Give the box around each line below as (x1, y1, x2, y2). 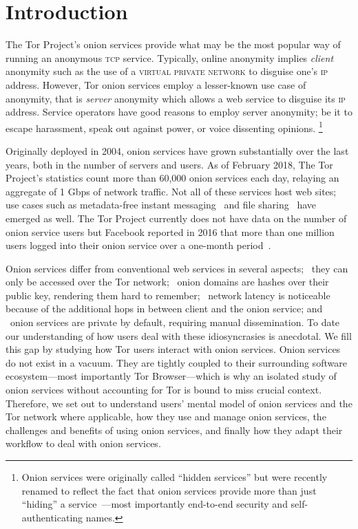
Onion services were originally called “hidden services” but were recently (21, 470, 328, 484)
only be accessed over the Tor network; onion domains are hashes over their (6, 274, 329, 289)
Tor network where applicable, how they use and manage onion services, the (6, 409, 326, 424)
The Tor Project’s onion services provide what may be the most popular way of (6, 37, 341, 52)
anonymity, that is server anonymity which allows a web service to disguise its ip (6, 91, 346, 105)
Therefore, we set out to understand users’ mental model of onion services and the (6, 396, 352, 410)
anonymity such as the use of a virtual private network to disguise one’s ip (6, 64, 328, 78)
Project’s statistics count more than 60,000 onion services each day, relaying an (6, 171, 339, 185)
